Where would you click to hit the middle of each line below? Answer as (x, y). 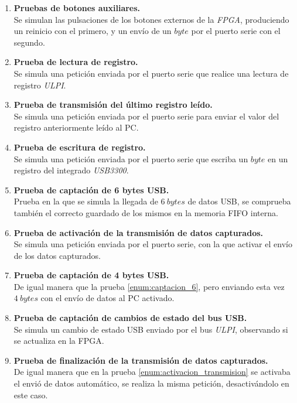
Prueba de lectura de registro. (76, 62)
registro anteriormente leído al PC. (76, 127)
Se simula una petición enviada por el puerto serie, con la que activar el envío (153, 244)
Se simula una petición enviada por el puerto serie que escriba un (131, 158)
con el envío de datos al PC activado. (107, 298)
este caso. (31, 395)
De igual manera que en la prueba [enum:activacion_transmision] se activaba (152, 372)
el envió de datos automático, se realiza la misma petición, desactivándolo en (151, 383)
